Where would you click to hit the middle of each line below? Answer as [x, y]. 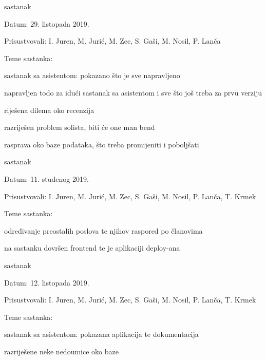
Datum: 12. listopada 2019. [47, 282]
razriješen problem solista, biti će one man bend [80, 127]
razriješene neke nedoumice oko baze [61, 351]
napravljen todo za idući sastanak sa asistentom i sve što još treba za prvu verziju [133, 92]
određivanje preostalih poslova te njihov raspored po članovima [103, 230]
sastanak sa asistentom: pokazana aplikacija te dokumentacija [101, 334]
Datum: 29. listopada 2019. [47, 23]
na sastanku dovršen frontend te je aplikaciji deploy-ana [92, 248]
